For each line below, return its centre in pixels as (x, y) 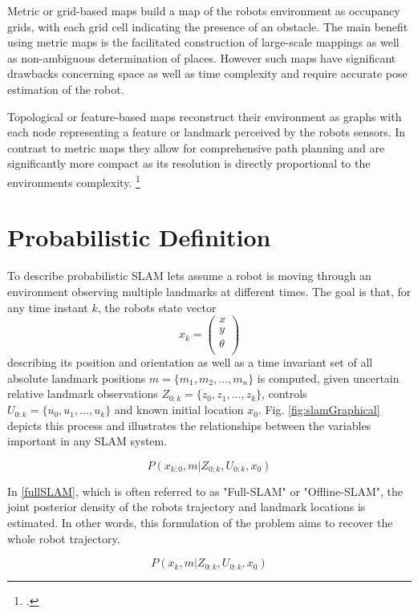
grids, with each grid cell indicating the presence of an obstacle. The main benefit (208, 26)
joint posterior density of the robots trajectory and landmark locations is (187, 507)
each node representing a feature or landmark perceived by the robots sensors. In (207, 132)
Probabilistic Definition (139, 237)
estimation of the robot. (66, 89)
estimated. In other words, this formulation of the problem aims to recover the (200, 523)
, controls (284, 394)
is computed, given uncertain (328, 378)
